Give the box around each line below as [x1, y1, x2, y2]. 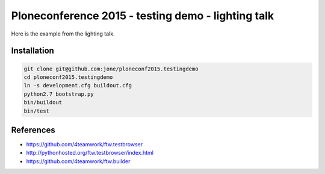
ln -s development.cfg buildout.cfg [23, 82, 132, 89]
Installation [11, 46, 54, 56]
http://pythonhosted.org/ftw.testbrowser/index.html [26, 149, 153, 157]
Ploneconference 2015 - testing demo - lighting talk [11, 9, 274, 22]
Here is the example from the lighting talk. [11, 30, 115, 37]
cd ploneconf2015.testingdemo [23, 73, 113, 81]
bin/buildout [23, 99, 63, 106]
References [11, 125, 55, 135]
